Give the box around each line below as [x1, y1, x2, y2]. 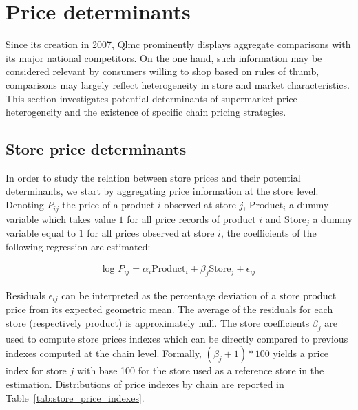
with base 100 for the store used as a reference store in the [76, 363, 324, 378]
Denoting [6, 197, 44, 212]
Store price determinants [6, 138, 187, 160]
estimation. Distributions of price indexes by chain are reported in [6, 377, 284, 391]
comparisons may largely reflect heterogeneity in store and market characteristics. [6, 77, 350, 91]
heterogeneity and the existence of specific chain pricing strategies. [6, 105, 286, 119]
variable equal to [6, 225, 76, 239]
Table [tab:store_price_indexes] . [6, 390, 145, 404]
